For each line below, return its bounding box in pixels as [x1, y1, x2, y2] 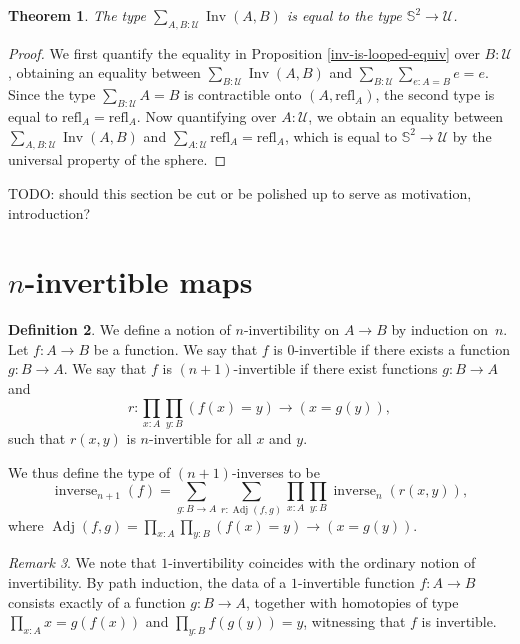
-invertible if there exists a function [294, 338, 511, 359]
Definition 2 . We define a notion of [8, 319, 231, 340]
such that [8, 427, 66, 448]
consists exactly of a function [8, 591, 186, 612]
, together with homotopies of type [246, 591, 459, 612]
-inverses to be [231, 461, 320, 482]
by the [452, 125, 492, 146]
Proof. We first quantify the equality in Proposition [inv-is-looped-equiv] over [8, 42, 480, 63]
